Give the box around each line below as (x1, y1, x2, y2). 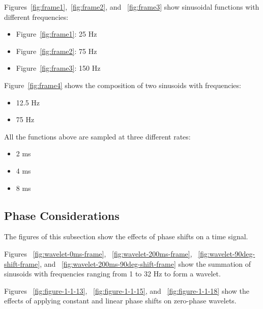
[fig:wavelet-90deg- (198, 248, 255, 259)
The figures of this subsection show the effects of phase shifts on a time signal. (4, 231, 248, 242)
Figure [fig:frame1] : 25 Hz (16, 29, 97, 39)
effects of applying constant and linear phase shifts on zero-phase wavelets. (4, 295, 237, 306)
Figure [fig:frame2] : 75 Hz (16, 45, 97, 56)
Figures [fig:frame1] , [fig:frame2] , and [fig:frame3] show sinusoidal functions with (4, 2, 259, 12)
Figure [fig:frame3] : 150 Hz (16, 63, 101, 73)
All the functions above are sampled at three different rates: (4, 131, 191, 142)
